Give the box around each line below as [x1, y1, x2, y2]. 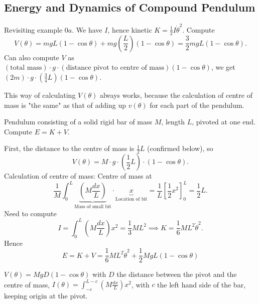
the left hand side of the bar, [157, 279, 246, 289]
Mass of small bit [74, 204, 111, 210]
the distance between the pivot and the [116, 269, 237, 279]
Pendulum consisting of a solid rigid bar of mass [4, 116, 153, 127]
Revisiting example [4, 24, 63, 35]
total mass [10, 64, 42, 72]
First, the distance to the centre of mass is [4, 143, 135, 154]
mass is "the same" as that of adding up [4, 99, 126, 110]
